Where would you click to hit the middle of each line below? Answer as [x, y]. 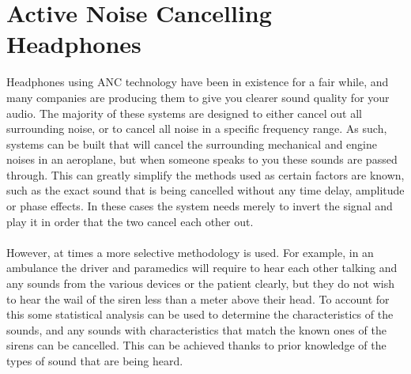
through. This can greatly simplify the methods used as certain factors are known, [205, 174]
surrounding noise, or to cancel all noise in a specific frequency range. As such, [197, 128]
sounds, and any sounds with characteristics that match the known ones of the [196, 329]
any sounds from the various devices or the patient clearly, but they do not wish [200, 283]
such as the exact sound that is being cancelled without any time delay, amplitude [205, 190]
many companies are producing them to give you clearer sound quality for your [198, 97]
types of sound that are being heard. [95, 361]
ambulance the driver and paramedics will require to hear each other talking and [202, 268]
